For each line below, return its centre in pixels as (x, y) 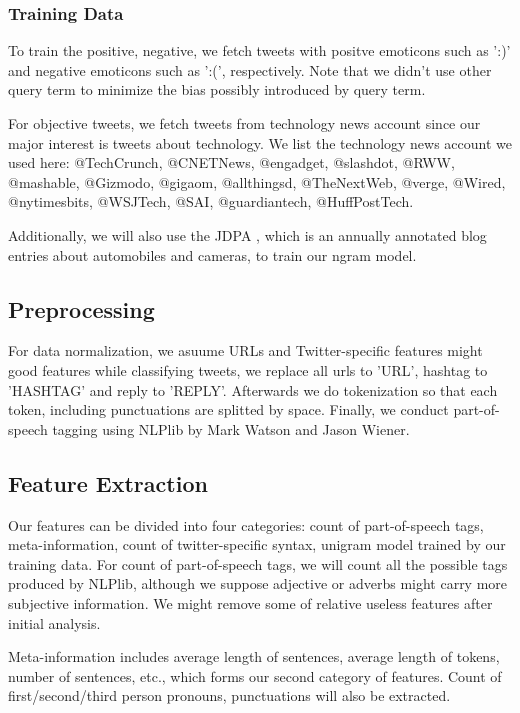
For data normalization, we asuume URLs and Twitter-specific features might (245, 350)
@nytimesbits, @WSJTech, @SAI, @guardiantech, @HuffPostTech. (211, 201)
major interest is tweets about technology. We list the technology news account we (260, 142)
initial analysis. (54, 622)
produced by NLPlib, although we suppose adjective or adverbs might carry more (258, 583)
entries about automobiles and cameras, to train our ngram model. (212, 254)
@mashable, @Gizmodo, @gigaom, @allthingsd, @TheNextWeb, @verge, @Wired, (257, 181)
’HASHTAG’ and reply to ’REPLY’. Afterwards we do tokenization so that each (253, 389)
